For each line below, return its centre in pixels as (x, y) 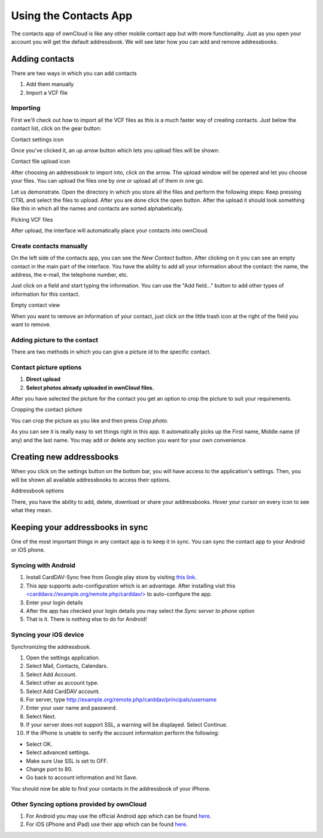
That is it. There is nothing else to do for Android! (86, 619)
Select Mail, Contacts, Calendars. (67, 666)
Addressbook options (37, 491)
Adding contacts (43, 59)
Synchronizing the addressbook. (51, 646)
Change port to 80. (49, 769)
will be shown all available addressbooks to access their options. (91, 480)
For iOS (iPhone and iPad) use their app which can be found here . (107, 824)
